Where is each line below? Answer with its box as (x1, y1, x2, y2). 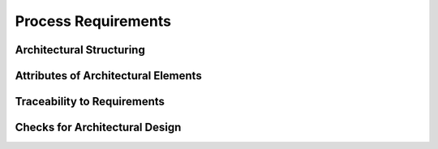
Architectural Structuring (15, 43, 145, 57)
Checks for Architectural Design (15, 121, 182, 134)
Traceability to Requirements (15, 95, 165, 109)
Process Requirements (15, 12, 172, 30)
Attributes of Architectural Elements (15, 69, 202, 83)
